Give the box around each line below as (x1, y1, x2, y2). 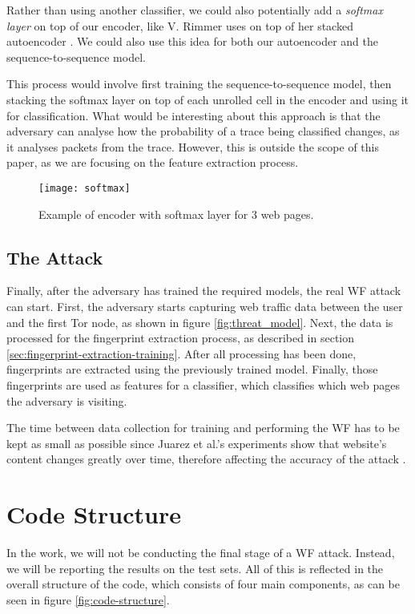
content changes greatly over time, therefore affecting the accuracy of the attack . (6, 450, 406, 467)
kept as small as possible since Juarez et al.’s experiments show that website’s (6, 434, 387, 451)
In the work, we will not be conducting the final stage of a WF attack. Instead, (6, 544, 395, 561)
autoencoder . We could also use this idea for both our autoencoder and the (6, 33, 378, 50)
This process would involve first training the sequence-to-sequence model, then (6, 75, 392, 92)
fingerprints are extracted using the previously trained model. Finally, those (6, 361, 378, 378)
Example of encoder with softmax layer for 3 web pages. (38, 205, 314, 222)
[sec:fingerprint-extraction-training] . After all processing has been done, (6, 345, 357, 362)
